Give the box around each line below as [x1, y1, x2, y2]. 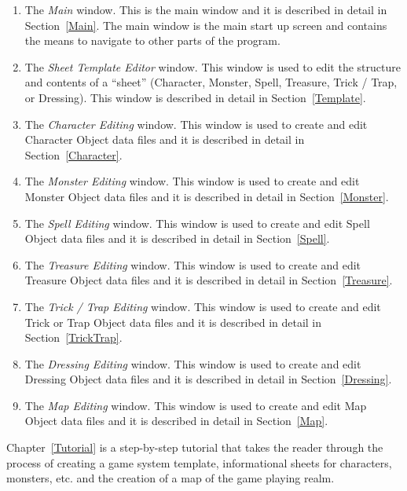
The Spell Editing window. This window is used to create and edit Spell [24, 214, 370, 231]
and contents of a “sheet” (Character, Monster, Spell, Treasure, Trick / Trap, [24, 74, 398, 90]
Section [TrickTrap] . [24, 329, 123, 346]
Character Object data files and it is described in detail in [24, 131, 305, 148]
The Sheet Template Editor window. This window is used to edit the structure [24, 58, 401, 75]
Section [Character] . [24, 146, 123, 163]
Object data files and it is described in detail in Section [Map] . [24, 412, 328, 429]
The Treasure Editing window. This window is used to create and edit [24, 256, 361, 273]
